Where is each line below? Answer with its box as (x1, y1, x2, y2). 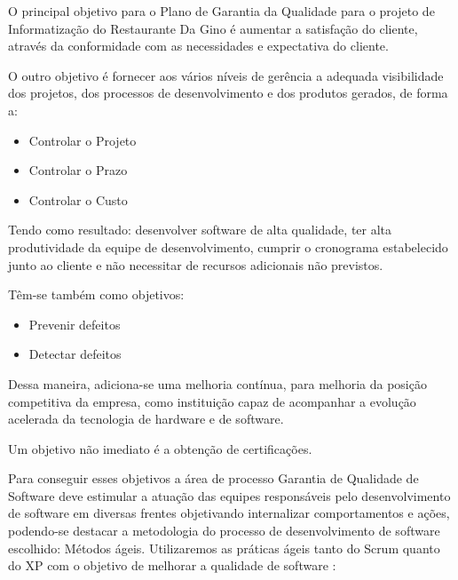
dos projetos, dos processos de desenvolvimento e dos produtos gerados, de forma (8, 83, 448, 102)
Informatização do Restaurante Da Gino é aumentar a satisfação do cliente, (8, 19, 418, 37)
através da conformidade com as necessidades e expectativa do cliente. (8, 36, 389, 55)
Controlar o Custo (28, 190, 128, 209)
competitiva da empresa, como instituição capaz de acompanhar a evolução (8, 392, 416, 410)
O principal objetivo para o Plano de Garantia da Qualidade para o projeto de (8, 2, 435, 20)
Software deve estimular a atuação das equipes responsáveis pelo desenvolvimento (8, 486, 451, 505)
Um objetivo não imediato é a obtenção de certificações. (8, 439, 312, 457)
